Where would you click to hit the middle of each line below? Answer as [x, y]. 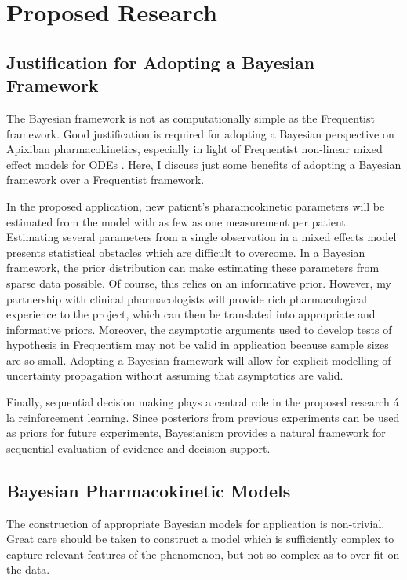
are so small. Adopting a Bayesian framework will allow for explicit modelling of [199, 360]
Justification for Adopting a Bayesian [161, 62]
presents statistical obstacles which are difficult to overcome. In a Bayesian [186, 252]
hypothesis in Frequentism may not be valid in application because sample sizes [198, 345]
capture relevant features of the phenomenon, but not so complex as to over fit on [203, 554]
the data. [28, 569]
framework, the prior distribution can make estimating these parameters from [193, 268]
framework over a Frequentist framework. [105, 180]
